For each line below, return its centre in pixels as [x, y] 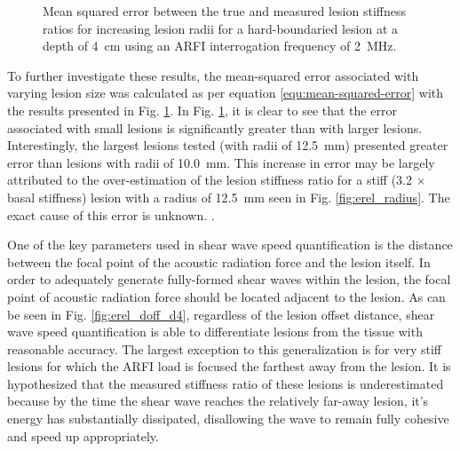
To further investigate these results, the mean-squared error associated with [213, 75]
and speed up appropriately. [83, 435]
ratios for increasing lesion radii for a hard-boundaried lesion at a [221, 28]
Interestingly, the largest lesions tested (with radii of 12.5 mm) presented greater [228, 145]
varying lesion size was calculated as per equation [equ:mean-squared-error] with [226, 93]
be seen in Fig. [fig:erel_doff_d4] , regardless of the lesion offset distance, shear [221, 314]
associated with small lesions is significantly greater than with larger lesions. [215, 127]
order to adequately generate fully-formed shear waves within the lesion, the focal [229, 279]
